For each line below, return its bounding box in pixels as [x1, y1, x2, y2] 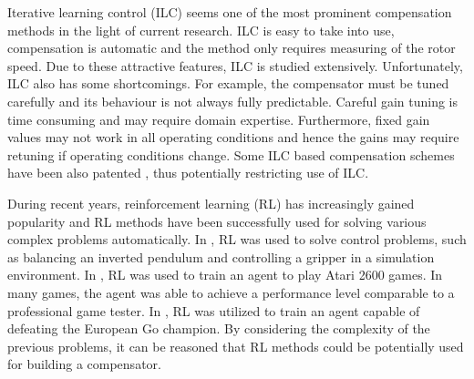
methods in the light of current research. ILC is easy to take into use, [7, 20, 395, 39]
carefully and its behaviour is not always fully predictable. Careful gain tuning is [7, 91, 459, 110]
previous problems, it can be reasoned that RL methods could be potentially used [7, 336, 464, 355]
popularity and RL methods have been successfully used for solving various [7, 211, 427, 230]
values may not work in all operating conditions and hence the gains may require [7, 128, 459, 147]
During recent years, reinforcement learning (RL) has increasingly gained [7, 193, 415, 212]
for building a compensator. [7, 354, 161, 374]
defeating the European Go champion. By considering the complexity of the [7, 319, 430, 338]
